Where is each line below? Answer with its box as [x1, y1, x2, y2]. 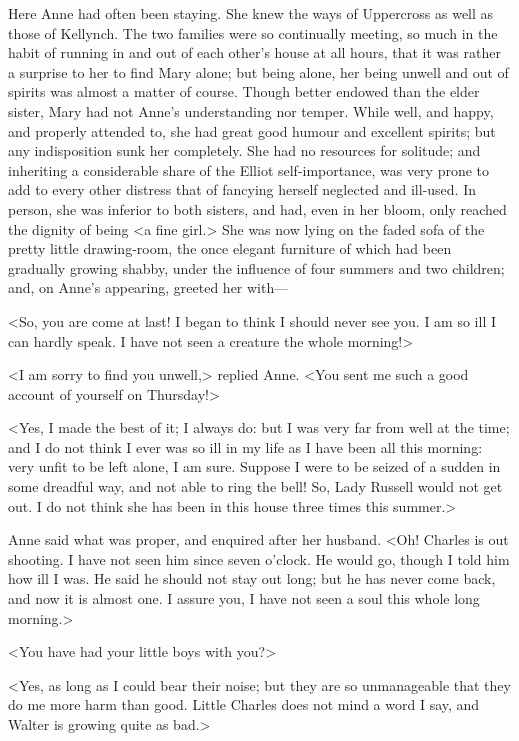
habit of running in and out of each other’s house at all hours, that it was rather [8, 42, 501, 63]
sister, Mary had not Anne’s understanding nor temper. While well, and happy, [8, 100, 494, 121]
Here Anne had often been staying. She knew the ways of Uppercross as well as [8, 3, 494, 23]
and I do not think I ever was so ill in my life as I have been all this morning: [8, 436, 483, 457]
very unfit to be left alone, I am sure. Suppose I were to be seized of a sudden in [8, 456, 501, 477]
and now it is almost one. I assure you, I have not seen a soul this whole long [8, 588, 480, 609]
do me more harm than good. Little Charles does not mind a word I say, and [8, 694, 480, 715]
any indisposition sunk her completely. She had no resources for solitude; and [8, 140, 481, 161]
